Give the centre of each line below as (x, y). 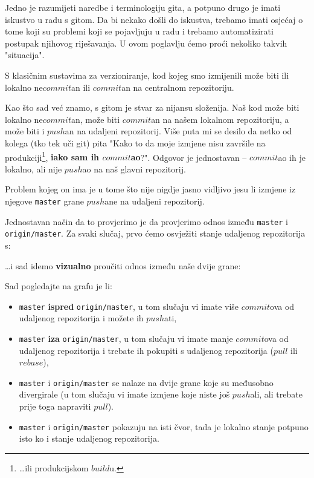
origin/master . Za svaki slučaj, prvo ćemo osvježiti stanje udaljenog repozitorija (155, 233)
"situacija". (25, 55)
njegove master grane (44, 201)
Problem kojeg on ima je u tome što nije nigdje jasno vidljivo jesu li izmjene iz (150, 189)
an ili (81, 87)
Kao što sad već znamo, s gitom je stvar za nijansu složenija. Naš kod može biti (152, 107)
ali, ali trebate (276, 394)
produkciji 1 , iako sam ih (52, 156)
